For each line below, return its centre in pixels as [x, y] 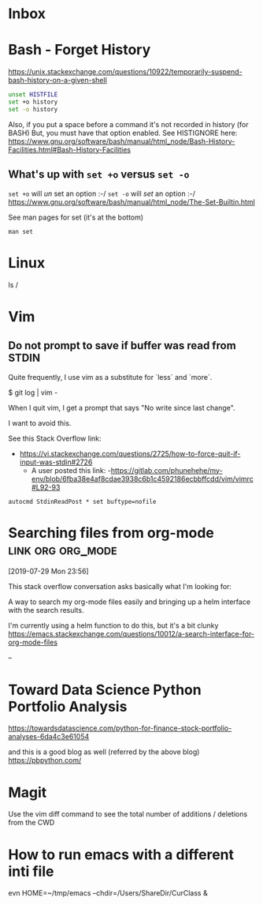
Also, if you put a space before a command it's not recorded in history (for [129, 124]
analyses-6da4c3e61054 [49, 737]
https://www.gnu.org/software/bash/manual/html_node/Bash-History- [122, 141]
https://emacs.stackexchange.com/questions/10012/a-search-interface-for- [131, 634]
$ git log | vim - [33, 392]
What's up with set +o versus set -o [99, 175]
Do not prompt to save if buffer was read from [122, 345]
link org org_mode [63, 549]
